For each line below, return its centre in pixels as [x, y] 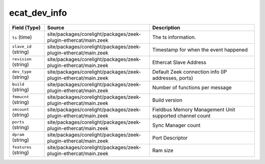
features [22, 147]
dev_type [22, 72]
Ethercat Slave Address [179, 62]
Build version [167, 100]
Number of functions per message [192, 87]
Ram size [163, 150]
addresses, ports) [173, 78]
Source [56, 27]
